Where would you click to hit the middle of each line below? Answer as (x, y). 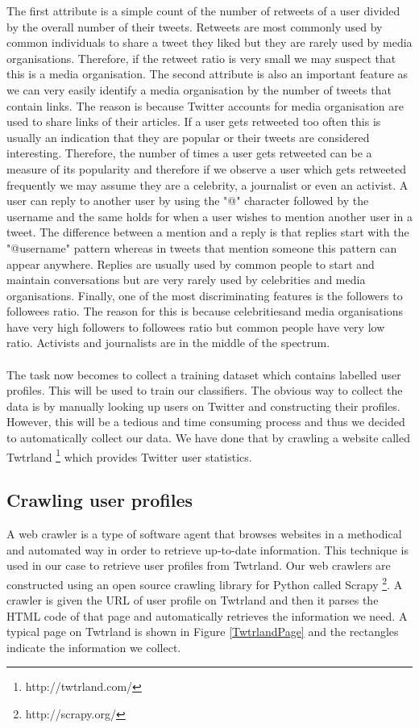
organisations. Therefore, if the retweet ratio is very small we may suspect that (201, 58)
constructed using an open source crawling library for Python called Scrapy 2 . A (205, 583)
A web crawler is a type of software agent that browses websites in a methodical (204, 534)
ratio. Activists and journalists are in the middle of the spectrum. (168, 343)
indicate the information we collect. (94, 647)
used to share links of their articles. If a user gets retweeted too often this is (194, 121)
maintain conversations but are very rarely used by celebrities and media (186, 280)
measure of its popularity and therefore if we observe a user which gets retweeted (207, 168)
